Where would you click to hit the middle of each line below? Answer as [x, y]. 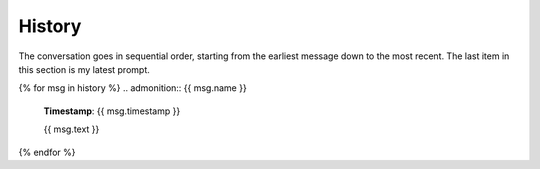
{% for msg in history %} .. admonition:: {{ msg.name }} [132, 88]
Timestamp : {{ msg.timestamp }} [112, 111]
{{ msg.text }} [71, 129]
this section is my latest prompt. [84, 69]
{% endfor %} [47, 152]
